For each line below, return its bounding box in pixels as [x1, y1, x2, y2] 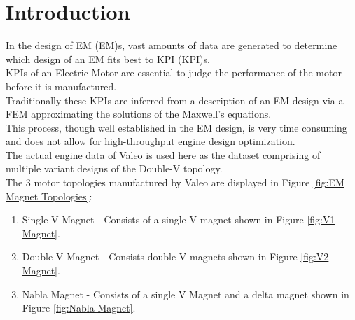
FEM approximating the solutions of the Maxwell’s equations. [6, 106, 272, 121]
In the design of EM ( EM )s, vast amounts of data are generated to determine [6, 38, 337, 53]
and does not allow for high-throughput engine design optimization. [6, 134, 295, 148]
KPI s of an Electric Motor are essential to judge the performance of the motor [6, 65, 342, 80]
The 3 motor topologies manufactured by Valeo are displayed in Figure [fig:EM [6, 175, 344, 190]
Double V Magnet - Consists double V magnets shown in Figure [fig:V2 [22, 249, 329, 264]
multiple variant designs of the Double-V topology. [6, 161, 223, 176]
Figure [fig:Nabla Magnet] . [22, 300, 136, 315]
